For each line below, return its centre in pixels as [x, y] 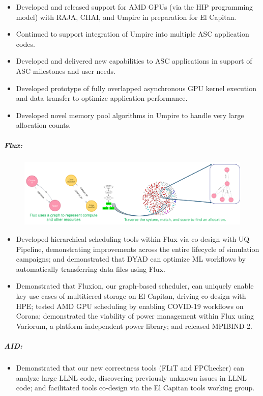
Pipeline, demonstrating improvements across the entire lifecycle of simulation [138, 249]
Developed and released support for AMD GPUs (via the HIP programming [135, 7]
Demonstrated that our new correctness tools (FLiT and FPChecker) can [130, 367]
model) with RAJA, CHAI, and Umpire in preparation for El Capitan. [126, 17]
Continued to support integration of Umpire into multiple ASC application [133, 34]
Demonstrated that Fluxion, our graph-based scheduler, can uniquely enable [135, 286]
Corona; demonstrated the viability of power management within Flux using [135, 316]
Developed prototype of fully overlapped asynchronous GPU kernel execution [136, 88]
